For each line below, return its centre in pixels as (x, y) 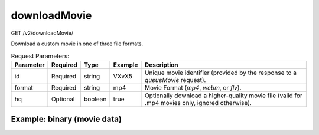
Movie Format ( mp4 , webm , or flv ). (193, 87)
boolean (95, 99)
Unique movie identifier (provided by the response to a (221, 73)
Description (162, 65)
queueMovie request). (175, 80)
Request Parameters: (40, 56)
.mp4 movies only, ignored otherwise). (198, 103)
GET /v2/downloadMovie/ (42, 33)
